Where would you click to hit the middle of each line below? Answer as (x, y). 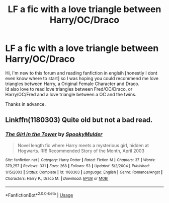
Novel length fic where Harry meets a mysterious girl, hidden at (83, 145)
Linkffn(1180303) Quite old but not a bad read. (79, 120)
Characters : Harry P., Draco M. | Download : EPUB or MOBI (57, 178)
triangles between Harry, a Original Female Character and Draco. (72, 84)
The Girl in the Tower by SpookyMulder (54, 134)
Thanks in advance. (26, 104)
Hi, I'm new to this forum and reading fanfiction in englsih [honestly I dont (81, 73)
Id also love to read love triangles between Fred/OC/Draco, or (69, 89)
